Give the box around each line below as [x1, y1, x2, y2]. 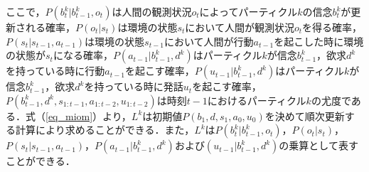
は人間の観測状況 [112, 4, 192, 18]
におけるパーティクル [207, 92, 306, 107]
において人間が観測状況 [185, 20, 294, 34]
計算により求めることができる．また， [15, 122, 195, 137]
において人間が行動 [164, 33, 254, 48]
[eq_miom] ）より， [46, 108, 132, 123]
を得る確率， [302, 20, 363, 34]
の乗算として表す [279, 138, 358, 153]
